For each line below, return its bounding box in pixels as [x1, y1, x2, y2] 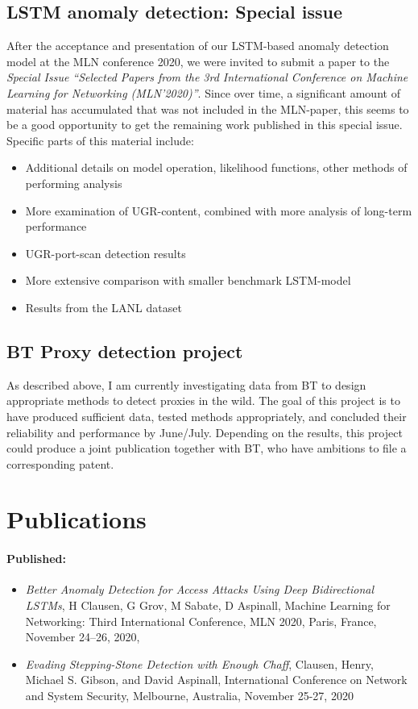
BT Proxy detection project [6, 338, 243, 363]
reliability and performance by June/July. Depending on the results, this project [6, 423, 403, 440]
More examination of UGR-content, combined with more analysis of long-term [25, 202, 412, 219]
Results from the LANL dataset [25, 298, 182, 315]
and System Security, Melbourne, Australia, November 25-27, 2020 [25, 687, 354, 704]
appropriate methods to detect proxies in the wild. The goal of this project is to [6, 392, 400, 409]
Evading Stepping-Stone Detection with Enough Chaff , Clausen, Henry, [25, 655, 374, 672]
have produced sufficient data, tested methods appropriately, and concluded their [6, 407, 407, 424]
